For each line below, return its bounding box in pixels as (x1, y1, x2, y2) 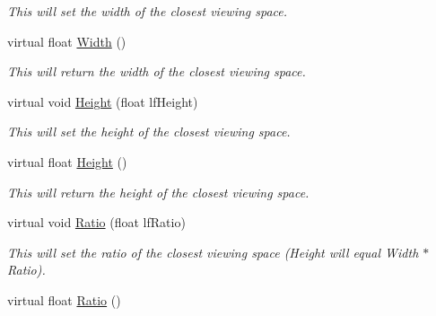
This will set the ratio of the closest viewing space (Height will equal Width (7, 242, 419, 261)
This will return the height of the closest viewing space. (7, 182, 310, 201)
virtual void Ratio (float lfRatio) (7, 213, 186, 232)
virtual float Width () (7, 31, 126, 50)
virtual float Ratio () (7, 290, 121, 309)
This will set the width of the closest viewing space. (7, 2, 288, 20)
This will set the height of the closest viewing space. (7, 122, 291, 141)
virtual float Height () (7, 152, 127, 171)
